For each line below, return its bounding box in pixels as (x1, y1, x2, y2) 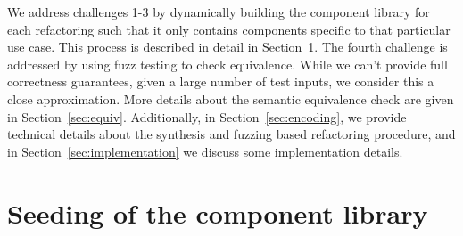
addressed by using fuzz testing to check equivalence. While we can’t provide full (7, 54, 448, 73)
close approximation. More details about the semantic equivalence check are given (7, 89, 454, 108)
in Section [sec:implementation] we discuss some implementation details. (7, 142, 403, 160)
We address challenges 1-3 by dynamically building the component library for (7, 3, 430, 20)
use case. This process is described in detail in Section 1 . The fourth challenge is (7, 37, 448, 56)
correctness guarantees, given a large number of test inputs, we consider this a (7, 72, 434, 91)
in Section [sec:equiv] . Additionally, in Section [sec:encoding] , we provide (7, 107, 407, 126)
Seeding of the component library (7, 194, 428, 231)
